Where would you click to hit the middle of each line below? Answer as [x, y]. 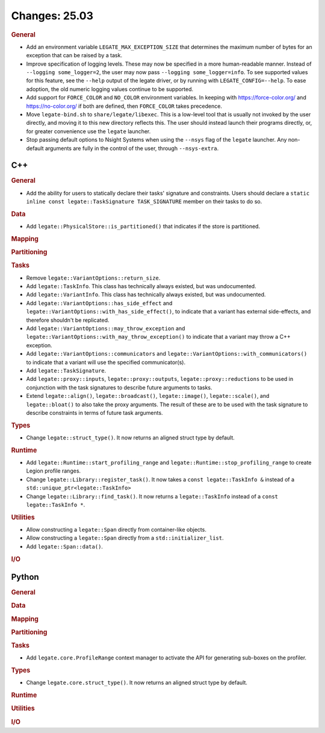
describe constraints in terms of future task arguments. [94, 412]
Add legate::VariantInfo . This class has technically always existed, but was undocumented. [146, 295]
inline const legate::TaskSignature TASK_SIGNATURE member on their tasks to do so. [144, 201]
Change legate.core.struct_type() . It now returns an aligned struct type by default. [137, 683]
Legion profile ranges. [54, 471]
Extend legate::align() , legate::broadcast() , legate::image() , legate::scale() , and [148, 396]
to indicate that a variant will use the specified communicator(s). [106, 362]
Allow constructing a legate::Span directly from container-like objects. [116, 530]
